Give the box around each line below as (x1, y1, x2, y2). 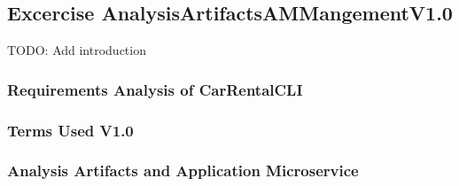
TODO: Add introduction (7, 41, 146, 59)
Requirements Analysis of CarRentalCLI (7, 78, 303, 100)
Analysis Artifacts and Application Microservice (7, 159, 359, 182)
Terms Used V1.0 (7, 119, 134, 141)
